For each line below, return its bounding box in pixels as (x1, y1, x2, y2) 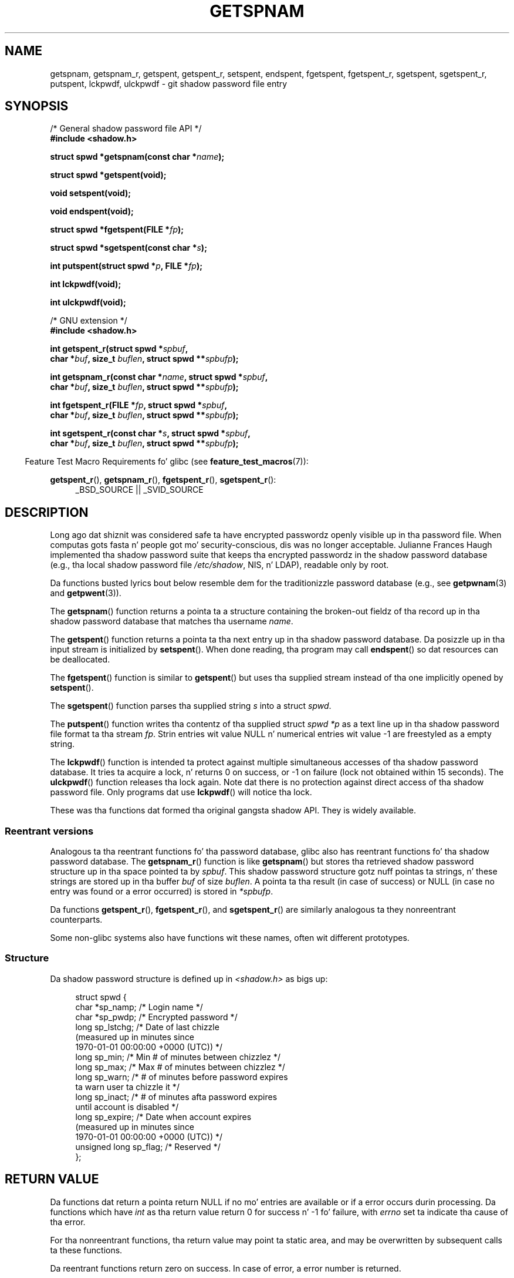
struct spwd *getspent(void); (50, 170, 167, 180)
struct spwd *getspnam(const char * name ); (50, 152, 225, 162)
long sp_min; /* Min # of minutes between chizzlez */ (75, 1051, 281, 1062)
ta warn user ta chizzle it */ (75, 1081, 180, 1092)
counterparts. (50, 914, 103, 925)
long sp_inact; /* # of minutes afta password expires (75, 1091, 278, 1102)
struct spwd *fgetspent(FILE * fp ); (50, 224, 184, 235)
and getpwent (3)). (50, 588, 121, 598)
